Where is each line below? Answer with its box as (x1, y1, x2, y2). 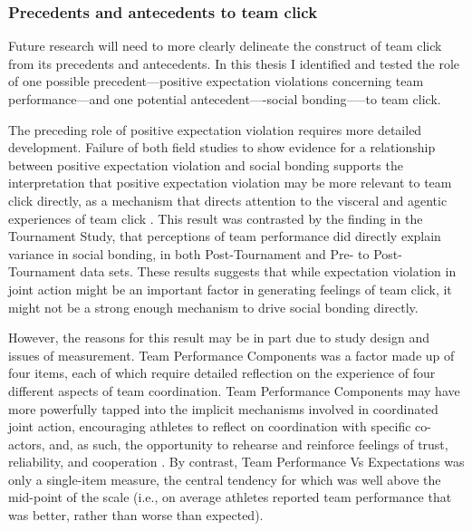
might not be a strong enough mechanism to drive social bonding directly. (8, 297, 419, 316)
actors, (8, 434, 45, 453)
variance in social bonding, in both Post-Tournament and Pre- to (8, 244, 370, 263)
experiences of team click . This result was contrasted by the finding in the (8, 208, 423, 227)
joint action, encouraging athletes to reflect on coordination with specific (8, 417, 411, 436)
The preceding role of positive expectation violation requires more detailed (8, 120, 422, 139)
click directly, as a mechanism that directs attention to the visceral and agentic (8, 190, 448, 209)
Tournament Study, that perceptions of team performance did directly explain (8, 227, 441, 246)
